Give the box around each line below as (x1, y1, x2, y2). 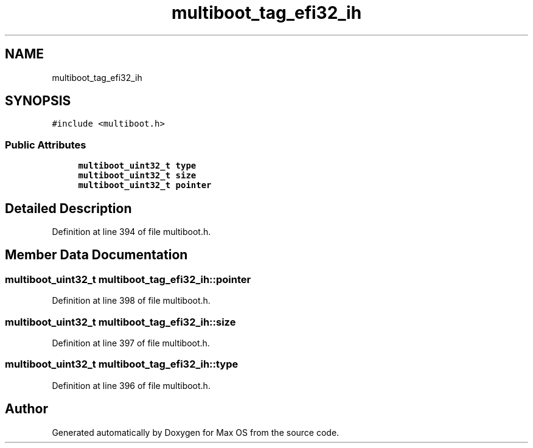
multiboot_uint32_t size (78, 170, 197, 181)
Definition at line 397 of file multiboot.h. (52, 338, 210, 348)
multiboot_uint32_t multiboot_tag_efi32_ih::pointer (5, 273, 251, 285)
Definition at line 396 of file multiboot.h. (52, 380, 211, 391)
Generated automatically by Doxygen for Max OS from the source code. (52, 427, 340, 438)
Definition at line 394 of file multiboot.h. (52, 226, 211, 237)
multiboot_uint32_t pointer (78, 180, 212, 191)
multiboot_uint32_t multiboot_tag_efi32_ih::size (5, 315, 236, 328)
